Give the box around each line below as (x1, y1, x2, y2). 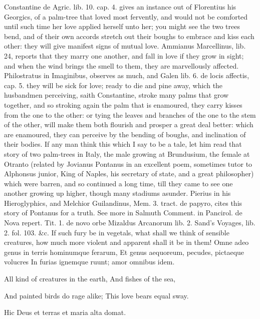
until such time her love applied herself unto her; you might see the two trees (4, 21, 240, 32)
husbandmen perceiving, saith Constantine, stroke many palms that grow (4, 90, 229, 100)
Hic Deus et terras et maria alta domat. (4, 307, 126, 317)
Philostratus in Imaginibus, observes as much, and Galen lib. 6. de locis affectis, (4, 70, 249, 81)
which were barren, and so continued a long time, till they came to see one (4, 178, 233, 188)
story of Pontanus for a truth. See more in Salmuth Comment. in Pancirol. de (4, 207, 242, 218)
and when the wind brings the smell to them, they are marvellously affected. (4, 60, 239, 71)
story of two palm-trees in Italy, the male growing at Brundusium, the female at (4, 148, 250, 159)
